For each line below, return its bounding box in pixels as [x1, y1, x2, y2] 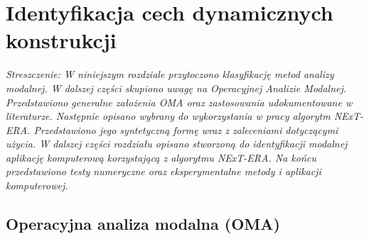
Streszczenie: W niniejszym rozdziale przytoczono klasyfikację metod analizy [6, 67, 334, 82]
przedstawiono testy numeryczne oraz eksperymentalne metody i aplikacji [6, 164, 321, 179]
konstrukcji [6, 26, 117, 55]
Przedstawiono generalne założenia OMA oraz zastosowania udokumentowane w [6, 94, 353, 109]
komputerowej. [6, 178, 68, 193]
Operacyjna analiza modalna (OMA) [6, 213, 280, 235]
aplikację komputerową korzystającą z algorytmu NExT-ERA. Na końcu [6, 150, 316, 165]
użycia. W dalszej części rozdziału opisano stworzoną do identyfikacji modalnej [6, 136, 348, 151]
